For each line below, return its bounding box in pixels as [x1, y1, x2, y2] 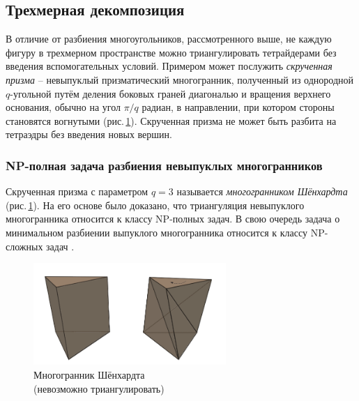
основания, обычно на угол [6, 100, 121, 114]
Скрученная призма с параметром [6, 184, 148, 199]
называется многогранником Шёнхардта [176, 184, 348, 199]
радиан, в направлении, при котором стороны [142, 100, 335, 114]
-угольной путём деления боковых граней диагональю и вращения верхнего [10, 86, 331, 100]
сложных [6, 239, 43, 253]
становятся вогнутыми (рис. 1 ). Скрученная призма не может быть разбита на [6, 113, 337, 128]
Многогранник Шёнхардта [33, 368, 145, 382]
